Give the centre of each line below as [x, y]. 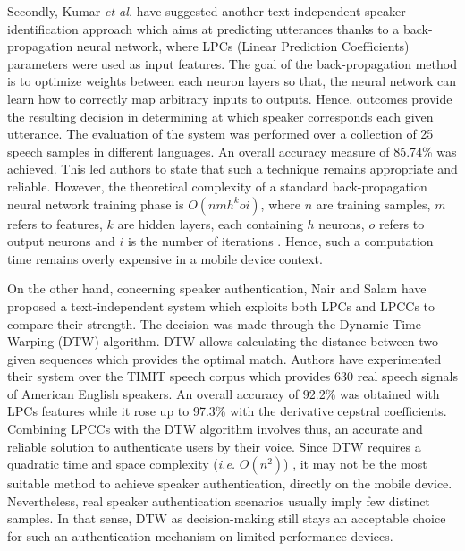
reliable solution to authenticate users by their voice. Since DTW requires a [214, 446]
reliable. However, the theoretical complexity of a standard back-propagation [217, 186]
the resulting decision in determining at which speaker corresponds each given [220, 116]
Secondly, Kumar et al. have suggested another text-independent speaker [207, 11]
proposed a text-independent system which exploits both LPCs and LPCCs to [221, 305]
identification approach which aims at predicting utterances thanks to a [203, 28]
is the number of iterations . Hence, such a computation [280, 241]
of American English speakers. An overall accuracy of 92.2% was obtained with [224, 393]
